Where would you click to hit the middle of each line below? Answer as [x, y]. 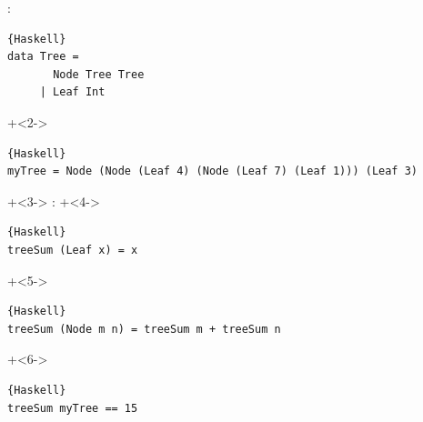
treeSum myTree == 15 [73, 408]
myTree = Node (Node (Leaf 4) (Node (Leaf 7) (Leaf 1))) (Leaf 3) [213, 171]
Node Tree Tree [99, 74]
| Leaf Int [72, 92]
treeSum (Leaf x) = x [73, 250]
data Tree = [43, 57]
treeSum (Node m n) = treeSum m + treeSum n [144, 329]
